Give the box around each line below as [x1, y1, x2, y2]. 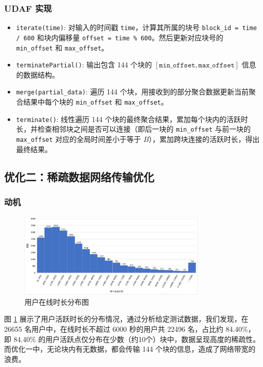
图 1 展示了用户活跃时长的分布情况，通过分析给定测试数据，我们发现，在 [4, 313, 249, 324]
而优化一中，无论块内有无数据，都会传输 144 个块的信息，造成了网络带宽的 [4, 344, 256, 354]
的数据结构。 [16, 69, 59, 80]
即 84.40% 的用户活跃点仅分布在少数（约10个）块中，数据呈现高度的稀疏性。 [4, 333, 260, 344]
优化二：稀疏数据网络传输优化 [4, 168, 154, 184]
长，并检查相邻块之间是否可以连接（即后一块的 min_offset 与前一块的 [16, 124, 251, 134]
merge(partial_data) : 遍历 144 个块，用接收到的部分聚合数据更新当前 [16, 86, 249, 97]
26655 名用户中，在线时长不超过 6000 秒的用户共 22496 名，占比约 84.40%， [4, 323, 255, 334]
